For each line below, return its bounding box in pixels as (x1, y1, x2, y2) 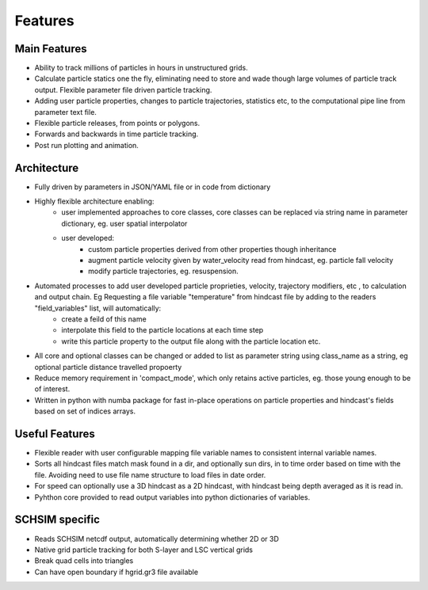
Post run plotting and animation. (34, 140, 139, 150)
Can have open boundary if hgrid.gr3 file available (34, 567, 198, 577)
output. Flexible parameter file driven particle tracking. (34, 85, 212, 94)
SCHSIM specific (14, 513, 101, 527)
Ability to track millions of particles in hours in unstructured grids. (34, 63, 249, 73)
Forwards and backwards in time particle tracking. (34, 129, 199, 139)
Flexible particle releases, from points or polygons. (34, 119, 201, 128)
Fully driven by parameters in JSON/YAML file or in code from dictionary (34, 182, 271, 192)
